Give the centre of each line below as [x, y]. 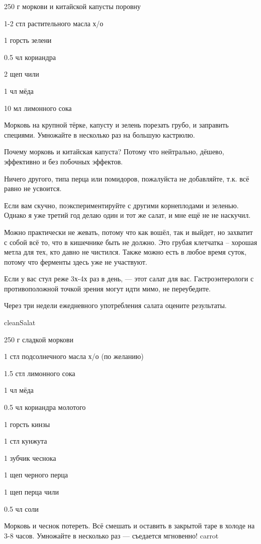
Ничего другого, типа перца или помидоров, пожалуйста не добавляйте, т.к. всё [127, 178]
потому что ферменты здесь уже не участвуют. [76, 261]
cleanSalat [20, 322]
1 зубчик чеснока [30, 458]
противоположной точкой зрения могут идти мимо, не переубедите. [107, 288]
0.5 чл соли [21, 508]
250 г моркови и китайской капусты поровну [72, 6]
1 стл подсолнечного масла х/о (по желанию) [74, 356]
